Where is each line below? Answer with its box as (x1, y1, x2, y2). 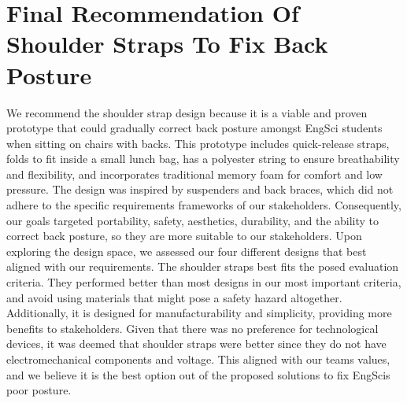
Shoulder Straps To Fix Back (6, 28, 328, 60)
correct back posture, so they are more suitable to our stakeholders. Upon (6, 227, 362, 244)
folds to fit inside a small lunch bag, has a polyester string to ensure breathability (6, 150, 400, 167)
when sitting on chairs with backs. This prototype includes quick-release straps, (6, 135, 390, 151)
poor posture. (6, 382, 72, 398)
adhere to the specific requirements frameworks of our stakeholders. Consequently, (6, 197, 401, 213)
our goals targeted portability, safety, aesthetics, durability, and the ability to (6, 212, 379, 228)
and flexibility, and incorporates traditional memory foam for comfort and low (6, 165, 383, 182)
